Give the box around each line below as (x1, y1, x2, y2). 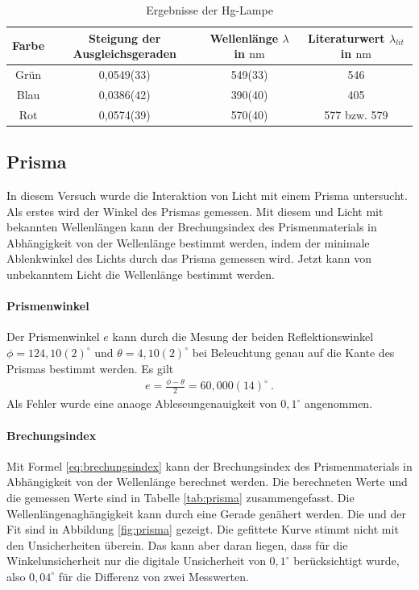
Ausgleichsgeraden (73, 45, 176, 62)
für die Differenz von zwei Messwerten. (58, 567, 249, 584)
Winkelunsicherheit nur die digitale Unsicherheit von (6, 552, 266, 569)
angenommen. (305, 395, 373, 412)
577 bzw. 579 (324, 106, 388, 123)
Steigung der (89, 29, 161, 46)
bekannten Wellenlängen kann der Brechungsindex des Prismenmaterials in (6, 218, 377, 235)
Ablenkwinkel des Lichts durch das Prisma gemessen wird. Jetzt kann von (6, 250, 372, 267)
